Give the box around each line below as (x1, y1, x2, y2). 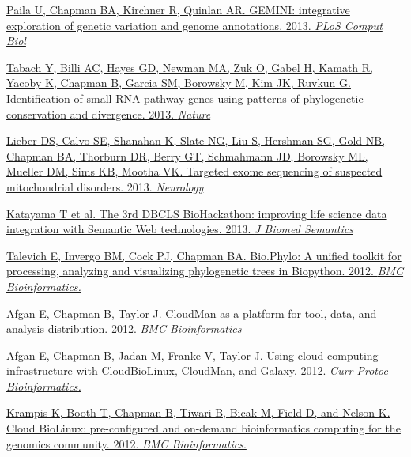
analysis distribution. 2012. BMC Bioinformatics (6, 320, 242, 337)
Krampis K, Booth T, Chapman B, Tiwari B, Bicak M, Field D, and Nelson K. (6, 404, 390, 421)
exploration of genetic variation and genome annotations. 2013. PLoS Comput (6, 17, 383, 33)
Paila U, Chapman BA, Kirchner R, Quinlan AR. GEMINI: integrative (6, 2, 350, 17)
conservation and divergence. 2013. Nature (6, 105, 211, 122)
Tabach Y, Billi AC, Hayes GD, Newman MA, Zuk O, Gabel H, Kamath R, (6, 59, 374, 75)
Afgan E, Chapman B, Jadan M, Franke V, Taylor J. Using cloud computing (6, 346, 379, 363)
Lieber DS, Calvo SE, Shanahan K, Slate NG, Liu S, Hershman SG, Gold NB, (6, 132, 386, 149)
